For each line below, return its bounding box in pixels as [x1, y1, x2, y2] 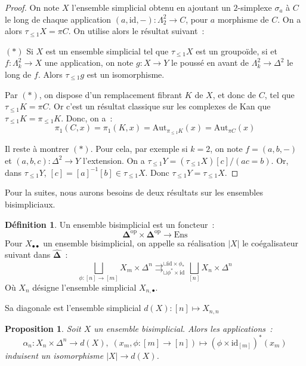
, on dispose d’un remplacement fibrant [39, 88, 183, 100]
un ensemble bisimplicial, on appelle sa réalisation [43, 236, 225, 249]
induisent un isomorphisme [5, 349, 104, 361]
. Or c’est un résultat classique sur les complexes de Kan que [48, 100, 271, 112]
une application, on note [44, 56, 134, 69]
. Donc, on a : [61, 111, 113, 124]
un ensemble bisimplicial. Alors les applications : [94, 322, 273, 334]
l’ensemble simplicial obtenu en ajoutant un [72, 1, 231, 13]
